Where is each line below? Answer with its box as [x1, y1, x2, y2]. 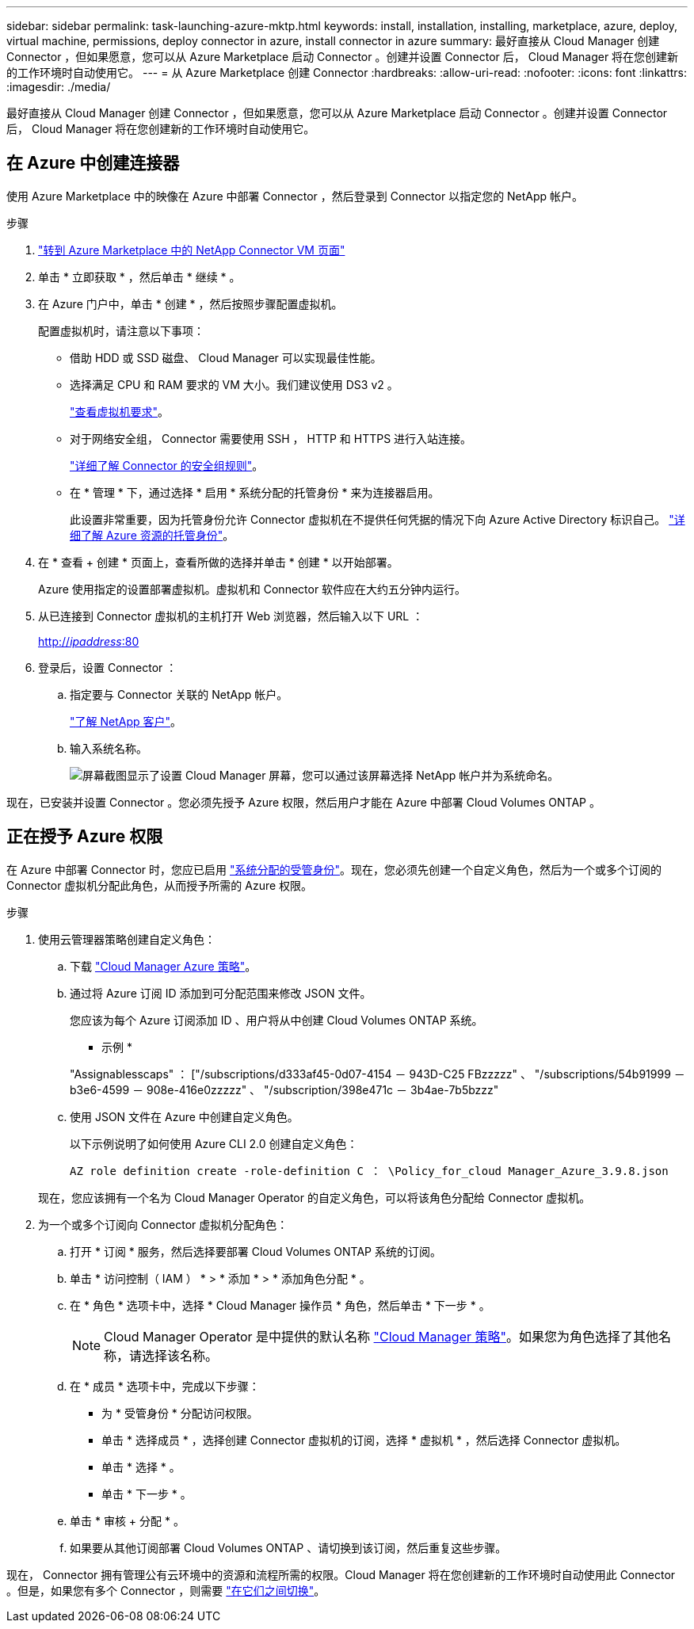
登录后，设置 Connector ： [38, 660, 177, 674]
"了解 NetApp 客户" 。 [70, 714, 182, 728]
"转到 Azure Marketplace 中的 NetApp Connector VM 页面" [38, 242, 345, 257]
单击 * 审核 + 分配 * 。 [70, 1513, 185, 1528]
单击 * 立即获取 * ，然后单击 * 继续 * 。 [38, 269, 241, 284]
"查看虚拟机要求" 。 [70, 404, 170, 418]
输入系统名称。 [70, 741, 147, 755]
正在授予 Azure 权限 [6, 826, 163, 847]
